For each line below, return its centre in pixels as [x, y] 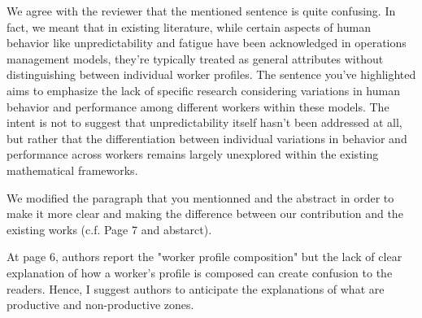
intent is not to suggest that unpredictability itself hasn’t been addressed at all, [204, 122]
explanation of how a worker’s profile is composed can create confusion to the [200, 272]
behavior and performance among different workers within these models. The [198, 106]
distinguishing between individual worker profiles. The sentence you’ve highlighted [211, 74]
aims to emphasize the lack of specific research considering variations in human [203, 90]
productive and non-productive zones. [100, 305]
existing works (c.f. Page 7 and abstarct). [109, 229]
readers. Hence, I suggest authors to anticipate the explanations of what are [196, 288]
